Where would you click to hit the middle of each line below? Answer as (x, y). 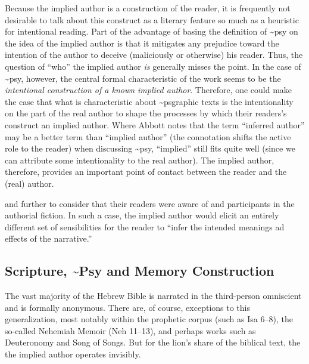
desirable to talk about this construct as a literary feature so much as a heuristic (152, 19)
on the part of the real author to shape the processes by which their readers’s (146, 113)
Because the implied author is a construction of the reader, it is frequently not (148, 8)
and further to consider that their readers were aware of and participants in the (150, 203)
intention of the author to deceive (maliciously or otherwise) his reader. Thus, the (154, 55)
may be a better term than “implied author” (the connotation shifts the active (148, 136)
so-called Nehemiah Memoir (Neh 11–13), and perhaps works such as (130, 330)
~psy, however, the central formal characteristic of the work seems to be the (143, 78)
